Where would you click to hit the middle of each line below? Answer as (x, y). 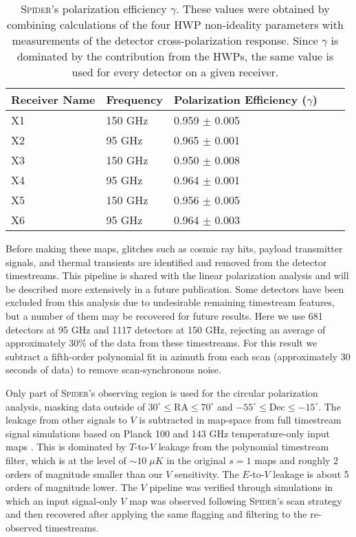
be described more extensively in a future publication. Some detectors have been (175, 288)
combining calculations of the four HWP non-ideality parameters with (175, 24)
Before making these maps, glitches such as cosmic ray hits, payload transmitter (174, 248)
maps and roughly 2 (297, 460)
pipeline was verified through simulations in (241, 487)
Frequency (134, 99)
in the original (196, 460)
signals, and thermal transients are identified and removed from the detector (166, 262)
